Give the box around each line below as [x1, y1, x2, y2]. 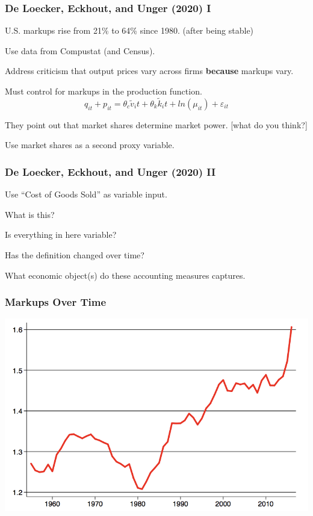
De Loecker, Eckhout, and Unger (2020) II [5, 164, 216, 179]
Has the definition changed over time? [5, 249, 144, 261]
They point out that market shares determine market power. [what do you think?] [5, 118, 308, 131]
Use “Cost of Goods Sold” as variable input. [5, 188, 167, 200]
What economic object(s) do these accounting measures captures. [5, 269, 246, 281]
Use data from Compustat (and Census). [5, 44, 155, 57]
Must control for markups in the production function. [5, 85, 202, 97]
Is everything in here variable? [5, 228, 117, 241]
